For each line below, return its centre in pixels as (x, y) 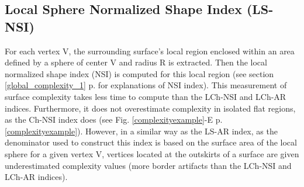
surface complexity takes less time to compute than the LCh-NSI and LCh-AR (146, 96)
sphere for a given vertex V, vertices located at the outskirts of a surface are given (152, 153)
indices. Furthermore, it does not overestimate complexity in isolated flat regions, (150, 108)
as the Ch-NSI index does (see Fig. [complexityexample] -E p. (114, 120)
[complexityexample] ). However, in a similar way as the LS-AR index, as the (141, 131)
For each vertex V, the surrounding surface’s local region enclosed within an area (150, 51)
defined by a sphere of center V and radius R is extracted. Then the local (136, 62)
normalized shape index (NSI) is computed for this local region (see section (139, 73)
